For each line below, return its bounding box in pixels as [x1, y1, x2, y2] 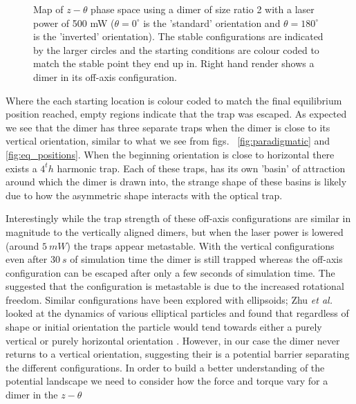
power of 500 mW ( [33, 15, 115, 30]
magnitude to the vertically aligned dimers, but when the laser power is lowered [6, 224, 344, 239]
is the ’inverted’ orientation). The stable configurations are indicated [33, 29, 324, 44]
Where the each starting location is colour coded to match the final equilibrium [6, 93, 342, 107]
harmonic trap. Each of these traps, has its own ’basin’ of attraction [57, 160, 346, 175]
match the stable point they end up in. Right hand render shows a [33, 56, 315, 71]
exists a [6, 160, 37, 175]
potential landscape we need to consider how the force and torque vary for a [6, 374, 328, 388]
